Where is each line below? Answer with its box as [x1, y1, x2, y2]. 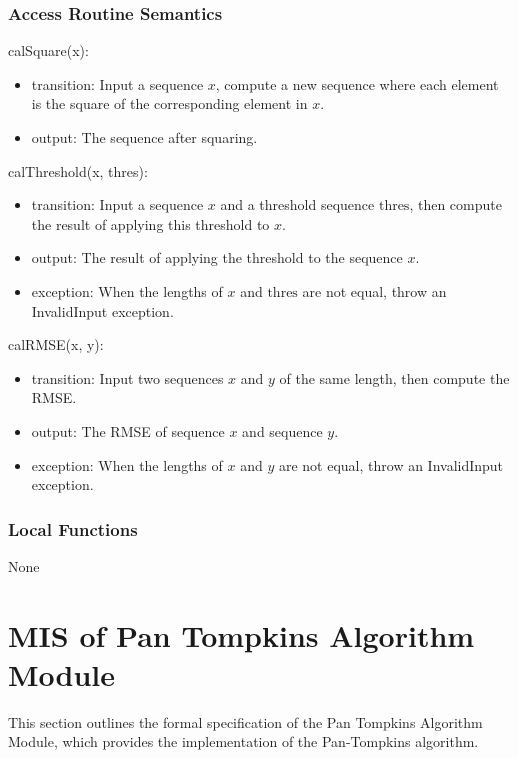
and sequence [242, 420, 323, 441]
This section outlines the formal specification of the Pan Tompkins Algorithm [8, 711, 483, 732]
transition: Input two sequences [31, 367, 224, 388]
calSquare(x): [8, 40, 89, 61]
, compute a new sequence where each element [215, 73, 499, 94]
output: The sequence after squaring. [31, 127, 258, 147]
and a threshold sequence [220, 194, 375, 215]
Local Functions [8, 516, 138, 541]
